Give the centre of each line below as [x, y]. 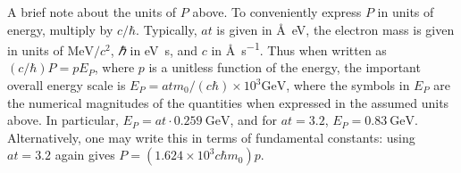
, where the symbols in [348, 85]
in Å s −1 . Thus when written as [299, 49]
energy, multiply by [60, 29]
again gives [85, 155]
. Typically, [167, 29]
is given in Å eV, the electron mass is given [335, 29]
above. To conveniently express [277, 12]
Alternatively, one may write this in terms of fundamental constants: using [211, 137]
